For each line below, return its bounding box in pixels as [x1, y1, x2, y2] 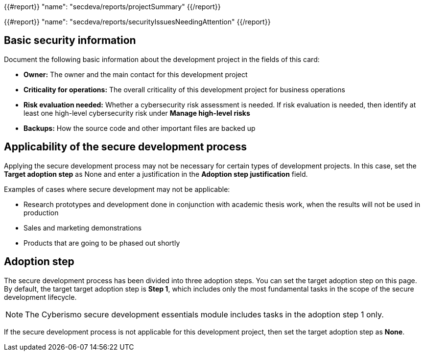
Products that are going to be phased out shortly [24, 238, 180, 247]
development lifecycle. [4, 292, 77, 301]
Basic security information [4, 34, 136, 47]
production [24, 208, 59, 217]
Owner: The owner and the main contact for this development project [24, 70, 248, 79]
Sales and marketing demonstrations [24, 223, 142, 232]
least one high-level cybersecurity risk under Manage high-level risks [24, 108, 250, 117]
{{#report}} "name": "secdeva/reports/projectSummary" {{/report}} [4, 2, 221, 11]
